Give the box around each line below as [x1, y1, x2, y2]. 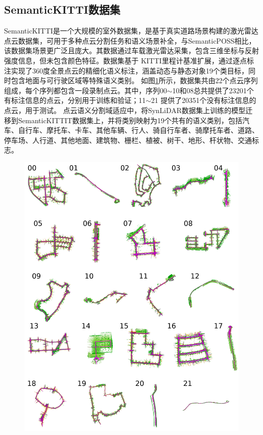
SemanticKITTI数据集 [4, 2, 120, 17]
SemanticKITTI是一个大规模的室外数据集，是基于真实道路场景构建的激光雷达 [4, 25, 258, 36]
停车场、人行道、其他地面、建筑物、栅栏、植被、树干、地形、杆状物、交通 [4, 134, 252, 145]
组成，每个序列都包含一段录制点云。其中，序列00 [4, 85, 167, 95]
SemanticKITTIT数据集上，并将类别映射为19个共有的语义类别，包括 [18, 115, 242, 125]
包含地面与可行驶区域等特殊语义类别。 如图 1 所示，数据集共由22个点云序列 [11, 75, 258, 86]
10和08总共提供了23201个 [172, 85, 254, 95]
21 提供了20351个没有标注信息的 [151, 95, 256, 105]
